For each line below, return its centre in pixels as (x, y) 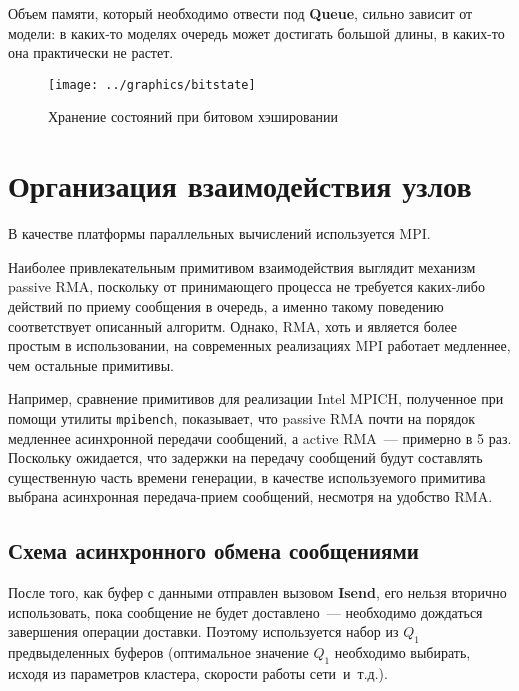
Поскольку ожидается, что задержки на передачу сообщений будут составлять (245, 457)
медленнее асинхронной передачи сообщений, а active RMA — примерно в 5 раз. (260, 437)
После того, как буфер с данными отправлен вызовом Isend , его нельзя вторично (257, 592)
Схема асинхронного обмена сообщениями (213, 550)
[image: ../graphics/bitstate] (152, 84)
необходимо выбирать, (402, 652)
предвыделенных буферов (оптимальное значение (158, 652)
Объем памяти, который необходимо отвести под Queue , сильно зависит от (240, 13)
